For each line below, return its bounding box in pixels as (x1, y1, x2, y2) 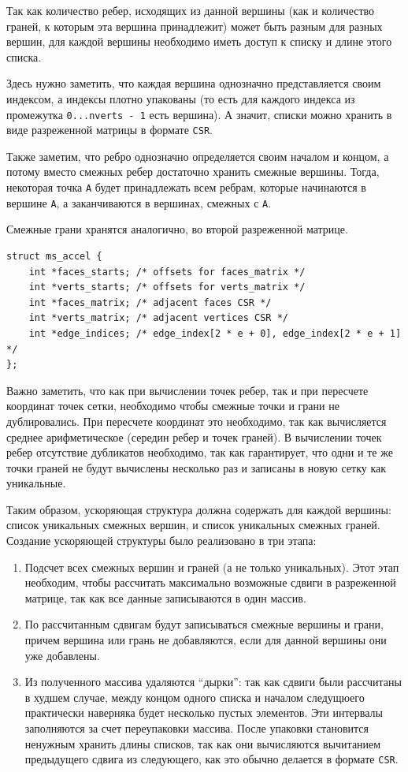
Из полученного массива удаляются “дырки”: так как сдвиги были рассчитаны (24, 673, 402, 690)
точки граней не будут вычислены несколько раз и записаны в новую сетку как (6, 459, 387, 476)
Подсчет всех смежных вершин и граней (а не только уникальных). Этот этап (24, 558, 399, 575)
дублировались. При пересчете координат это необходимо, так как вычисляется (6, 412, 387, 429)
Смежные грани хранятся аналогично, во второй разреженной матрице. (6, 221, 348, 237)
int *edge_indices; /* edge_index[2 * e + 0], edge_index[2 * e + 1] (28, 327, 402, 339)
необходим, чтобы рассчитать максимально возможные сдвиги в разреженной (24, 574, 396, 591)
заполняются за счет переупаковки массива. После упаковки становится (24, 720, 369, 736)
